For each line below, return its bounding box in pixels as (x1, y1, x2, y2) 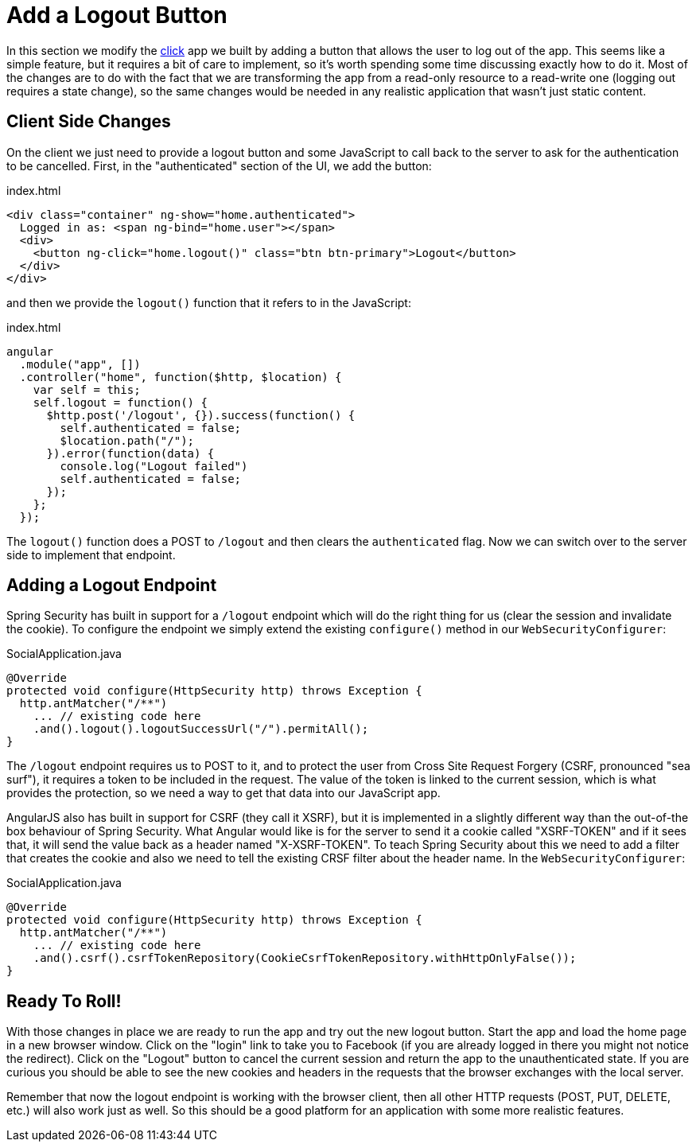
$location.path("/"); (60, 434, 195, 447)
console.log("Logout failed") (60, 459, 248, 473)
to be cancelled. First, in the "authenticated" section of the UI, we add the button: (6, 158, 432, 173)
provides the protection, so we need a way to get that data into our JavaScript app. (6, 786, 441, 800)
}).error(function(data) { (46, 446, 215, 460)
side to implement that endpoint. (6, 547, 176, 562)
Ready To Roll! (6, 990, 122, 1011)
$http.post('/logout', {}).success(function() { (46, 408, 356, 422)
